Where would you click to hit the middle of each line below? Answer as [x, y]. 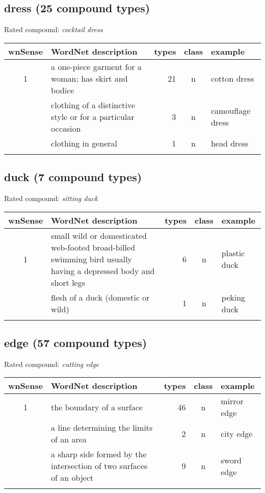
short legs [68, 282]
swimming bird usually [92, 259]
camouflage [231, 111]
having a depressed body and [103, 270]
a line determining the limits [102, 428]
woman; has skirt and [89, 78]
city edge [237, 433]
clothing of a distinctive [93, 105]
